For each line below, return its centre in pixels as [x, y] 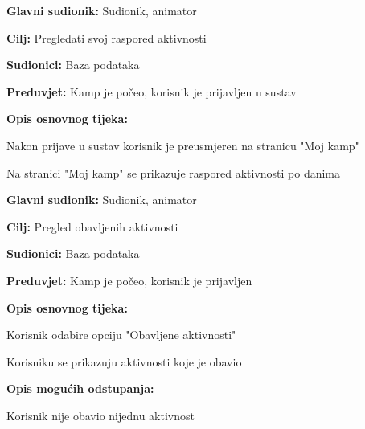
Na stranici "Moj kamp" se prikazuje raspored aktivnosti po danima [174, 172]
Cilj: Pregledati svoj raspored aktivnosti [107, 37]
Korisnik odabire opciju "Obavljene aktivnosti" [121, 335]
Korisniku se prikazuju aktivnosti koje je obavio [124, 361]
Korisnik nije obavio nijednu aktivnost [100, 415]
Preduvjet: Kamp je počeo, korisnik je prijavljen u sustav [152, 91]
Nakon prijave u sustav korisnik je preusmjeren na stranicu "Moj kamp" [183, 145]
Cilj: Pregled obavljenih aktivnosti [92, 226]
